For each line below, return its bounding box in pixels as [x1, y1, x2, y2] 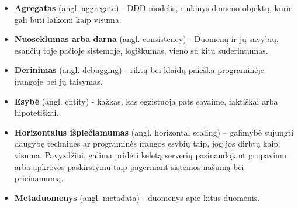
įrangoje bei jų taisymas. [14, 75, 103, 87]
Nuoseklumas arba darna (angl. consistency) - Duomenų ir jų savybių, [14, 33, 279, 45]
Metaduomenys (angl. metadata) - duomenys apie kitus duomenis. [14, 191, 260, 203]
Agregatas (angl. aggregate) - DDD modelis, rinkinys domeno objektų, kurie [14, 2, 293, 13]
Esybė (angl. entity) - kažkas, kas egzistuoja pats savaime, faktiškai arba [14, 95, 278, 107]
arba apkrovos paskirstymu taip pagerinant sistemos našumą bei [14, 160, 244, 172]
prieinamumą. [14, 172, 64, 184]
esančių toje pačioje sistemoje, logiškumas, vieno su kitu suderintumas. [14, 44, 268, 56]
